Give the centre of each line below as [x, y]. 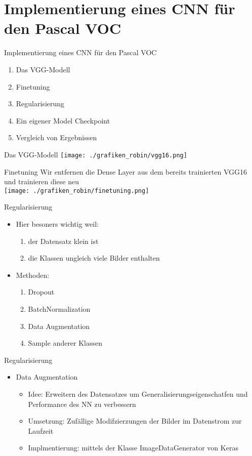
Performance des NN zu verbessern [82, 404]
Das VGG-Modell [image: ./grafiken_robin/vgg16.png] [96, 154]
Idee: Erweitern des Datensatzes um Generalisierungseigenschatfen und [138, 393]
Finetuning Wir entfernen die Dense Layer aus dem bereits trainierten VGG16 [125, 171]
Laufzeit [41, 430]
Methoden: [33, 275]
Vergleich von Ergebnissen [56, 137]
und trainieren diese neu [41, 181]
